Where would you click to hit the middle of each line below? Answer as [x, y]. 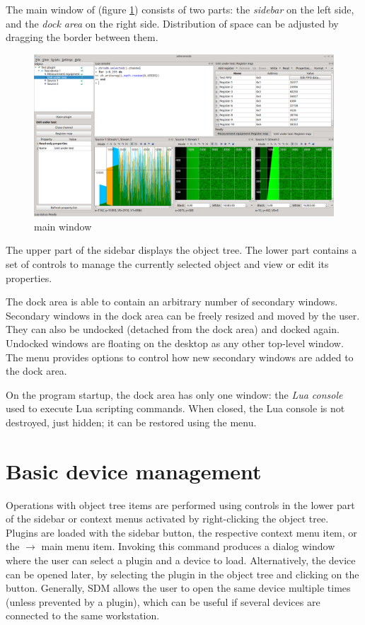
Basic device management [134, 471]
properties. [29, 278]
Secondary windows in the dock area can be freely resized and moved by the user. [183, 315]
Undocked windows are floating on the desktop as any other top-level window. [175, 343]
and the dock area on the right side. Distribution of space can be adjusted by [172, 23]
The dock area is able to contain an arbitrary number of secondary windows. [172, 302]
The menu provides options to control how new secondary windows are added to [180, 357]
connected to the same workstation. [83, 615]
